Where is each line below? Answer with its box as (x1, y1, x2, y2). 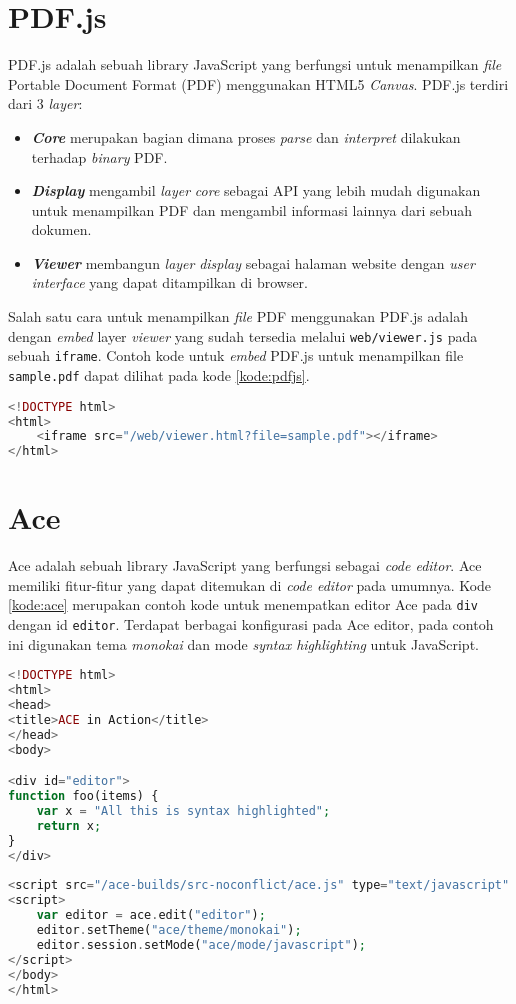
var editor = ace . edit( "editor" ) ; (36, 908, 266, 923)
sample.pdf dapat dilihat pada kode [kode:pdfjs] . (8, 364, 310, 385)
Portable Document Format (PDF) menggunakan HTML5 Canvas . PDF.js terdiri (8, 73, 509, 94)
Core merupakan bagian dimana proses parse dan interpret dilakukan (31, 126, 461, 147)
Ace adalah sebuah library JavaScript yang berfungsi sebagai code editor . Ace (8, 555, 482, 576)
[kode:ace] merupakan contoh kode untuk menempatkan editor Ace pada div (8, 594, 478, 615)
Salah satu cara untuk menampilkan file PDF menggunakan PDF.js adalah (8, 306, 468, 327)
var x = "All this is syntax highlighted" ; (36, 804, 331, 818)
